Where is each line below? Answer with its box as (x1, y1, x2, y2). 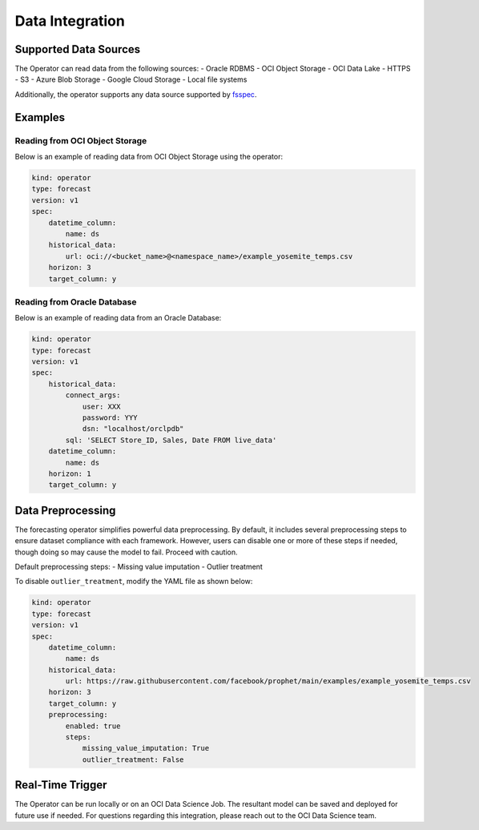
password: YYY (82, 413, 138, 422)
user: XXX (82, 401, 121, 411)
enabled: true (65, 721, 121, 731)
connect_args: (65, 391, 121, 400)
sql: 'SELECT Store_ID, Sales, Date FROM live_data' (65, 435, 277, 445)
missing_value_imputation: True (82, 743, 210, 753)
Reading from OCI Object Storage (14, 135, 147, 146)
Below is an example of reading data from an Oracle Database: (14, 313, 222, 323)
